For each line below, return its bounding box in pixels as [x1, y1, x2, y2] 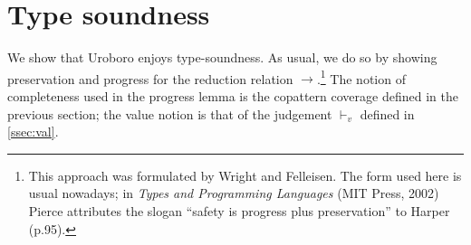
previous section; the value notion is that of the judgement [7, 104, 332, 123]
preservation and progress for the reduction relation [7, 69, 293, 88]
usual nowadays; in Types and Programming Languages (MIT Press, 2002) [28, 184, 439, 203]
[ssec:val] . [7, 122, 59, 141]
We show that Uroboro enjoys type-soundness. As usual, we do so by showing [7, 48, 437, 67]
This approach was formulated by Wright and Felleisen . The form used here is [28, 165, 462, 184]
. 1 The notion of [316, 66, 406, 88]
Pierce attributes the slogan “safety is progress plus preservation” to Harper [28, 201, 450, 220]
